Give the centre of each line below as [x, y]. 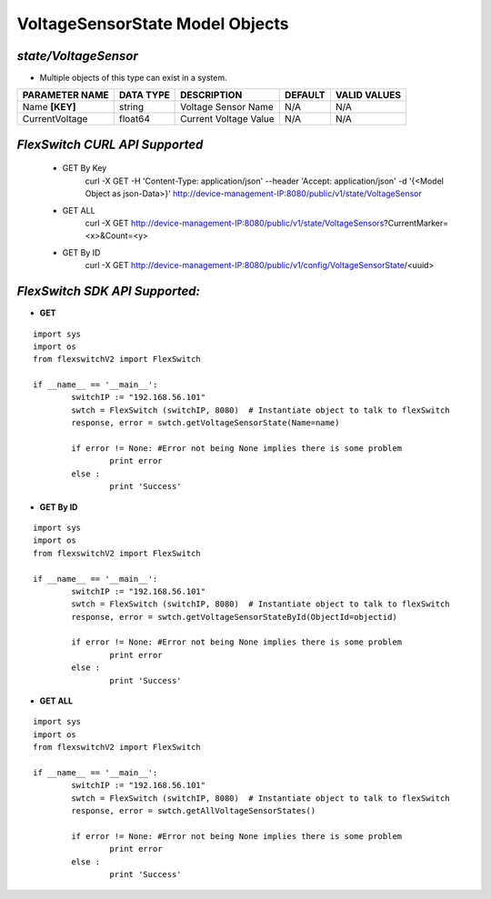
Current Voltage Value [227, 119]
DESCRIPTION [211, 95]
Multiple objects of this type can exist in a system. [133, 78]
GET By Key [85, 168]
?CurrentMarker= [416, 224]
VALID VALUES [368, 95]
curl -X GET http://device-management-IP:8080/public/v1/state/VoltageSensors [235, 224]
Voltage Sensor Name [227, 107]
